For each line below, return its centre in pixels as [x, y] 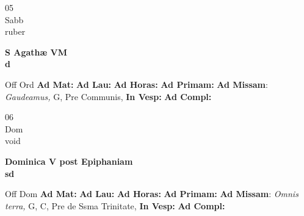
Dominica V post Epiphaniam [69, 161]
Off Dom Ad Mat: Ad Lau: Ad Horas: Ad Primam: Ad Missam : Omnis [152, 194]
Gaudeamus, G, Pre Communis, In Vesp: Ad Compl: [108, 96]
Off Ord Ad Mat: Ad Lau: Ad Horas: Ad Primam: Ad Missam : [136, 84]
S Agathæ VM [36, 52]
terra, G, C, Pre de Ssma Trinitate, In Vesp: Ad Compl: [115, 205]
